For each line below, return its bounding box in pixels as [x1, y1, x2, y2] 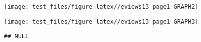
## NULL [4, 33, 29, 40]
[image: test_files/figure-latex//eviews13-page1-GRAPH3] [4, 18, 199, 25]
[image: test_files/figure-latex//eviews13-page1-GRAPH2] [4, 3, 199, 10]
